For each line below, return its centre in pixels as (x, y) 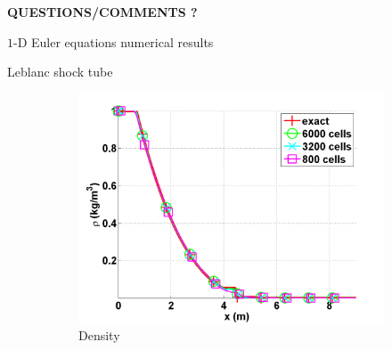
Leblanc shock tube (60, 72)
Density (99, 335)
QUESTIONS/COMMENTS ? (102, 12)
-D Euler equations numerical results (114, 41)
